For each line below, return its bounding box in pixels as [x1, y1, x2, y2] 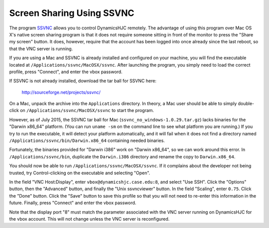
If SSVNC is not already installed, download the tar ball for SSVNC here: [9, 78, 157, 84]
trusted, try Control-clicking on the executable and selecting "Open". [9, 170, 150, 176]
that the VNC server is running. [9, 45, 73, 52]
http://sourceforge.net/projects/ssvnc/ [21, 89, 101, 95]
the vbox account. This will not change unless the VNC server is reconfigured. [9, 216, 170, 222]
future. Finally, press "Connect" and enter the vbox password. [9, 200, 136, 206]
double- [238, 101, 255, 107]
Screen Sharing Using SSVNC [9, 7, 134, 18]
